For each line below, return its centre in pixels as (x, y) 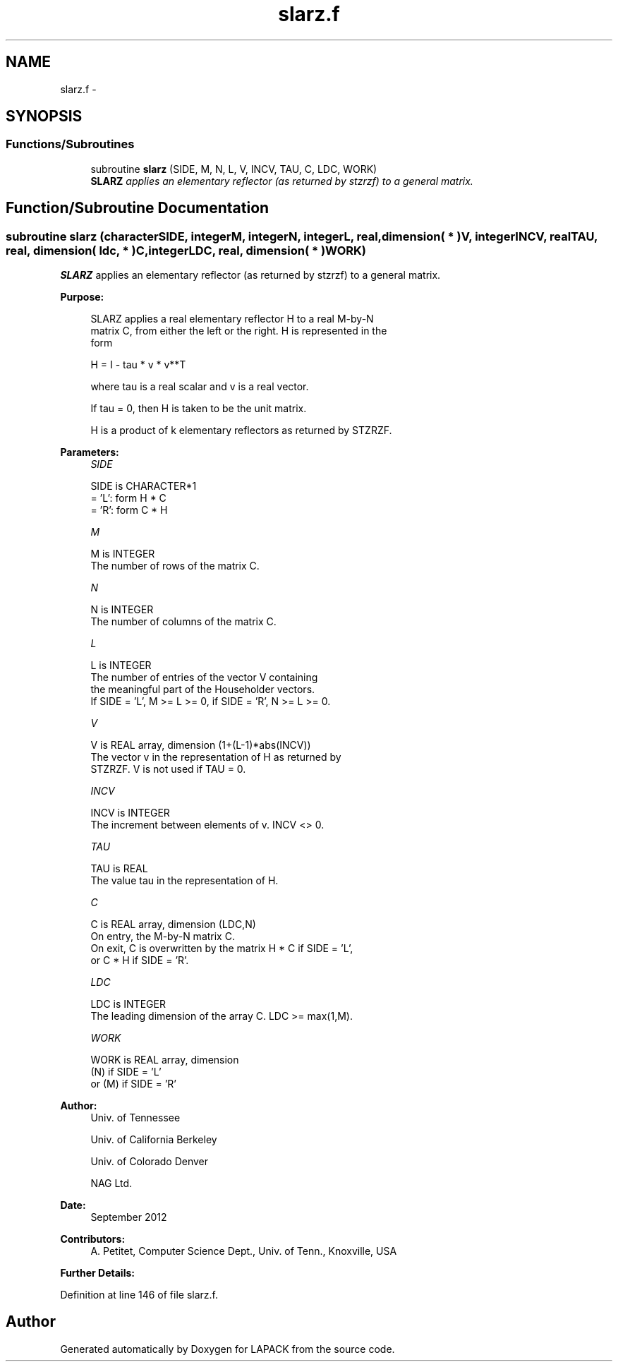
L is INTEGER (121, 666)
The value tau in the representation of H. (184, 881)
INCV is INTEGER (130, 813)
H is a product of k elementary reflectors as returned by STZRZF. (241, 430)
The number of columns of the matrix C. (183, 622)
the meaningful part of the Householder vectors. (203, 689)
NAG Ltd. (111, 1184)
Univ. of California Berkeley (154, 1140)
